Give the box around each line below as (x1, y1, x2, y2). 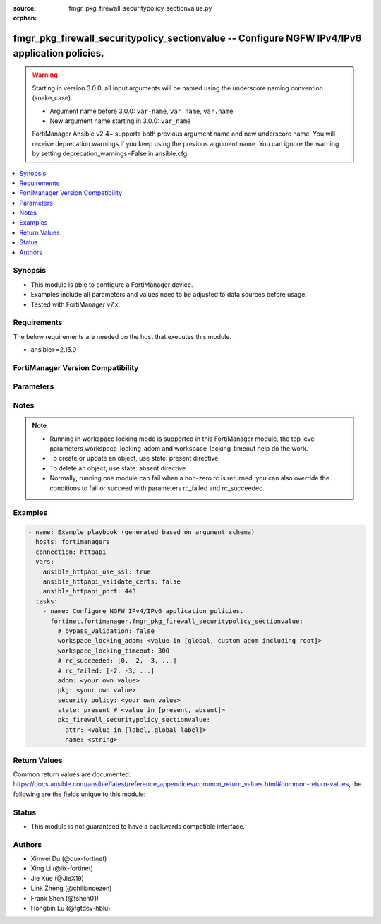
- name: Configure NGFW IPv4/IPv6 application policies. (42, 608, 244, 615)
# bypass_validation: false (57, 627, 155, 635)
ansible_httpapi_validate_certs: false (42, 578, 181, 586)
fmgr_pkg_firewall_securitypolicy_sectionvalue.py (68, 4, 212, 12)
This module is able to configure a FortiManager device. (30, 280, 193, 289)
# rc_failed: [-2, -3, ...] (57, 666, 155, 675)
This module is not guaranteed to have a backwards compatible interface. (30, 822, 246, 830)
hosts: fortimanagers (35, 538, 111, 546)
